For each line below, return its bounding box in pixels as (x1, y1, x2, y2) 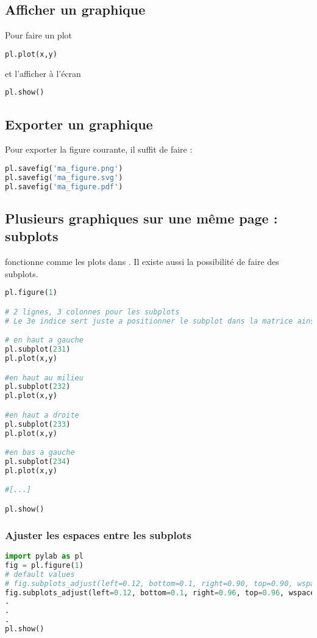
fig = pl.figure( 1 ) (5, 560, 84, 570)
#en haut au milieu (5, 373, 84, 382)
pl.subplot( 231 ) (5, 345, 71, 354)
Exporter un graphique (5, 114, 153, 133)
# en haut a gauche (5, 336, 84, 345)
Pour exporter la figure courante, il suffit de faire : (5, 143, 193, 156)
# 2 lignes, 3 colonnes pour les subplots (5, 307, 180, 316)
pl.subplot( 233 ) (5, 419, 71, 429)
